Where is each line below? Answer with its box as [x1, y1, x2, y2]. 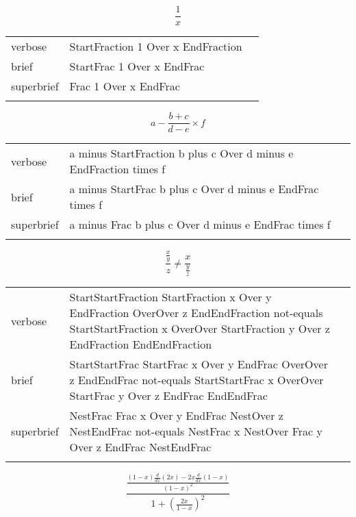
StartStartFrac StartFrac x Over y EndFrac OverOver [69, 356, 328, 373]
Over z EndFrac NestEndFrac [69, 439, 212, 455]
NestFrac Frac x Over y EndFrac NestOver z [69, 407, 283, 424]
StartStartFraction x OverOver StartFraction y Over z [69, 320, 330, 337]
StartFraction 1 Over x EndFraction [69, 38, 242, 55]
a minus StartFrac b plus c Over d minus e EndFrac [69, 181, 319, 197]
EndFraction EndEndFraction [69, 336, 212, 353]
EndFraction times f [69, 161, 166, 177]
